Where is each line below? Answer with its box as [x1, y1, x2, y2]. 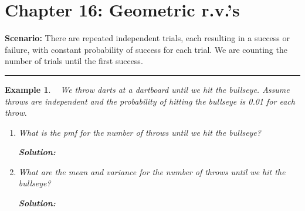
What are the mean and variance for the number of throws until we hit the [18, 165, 286, 177]
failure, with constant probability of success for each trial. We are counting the [5, 43, 287, 55]
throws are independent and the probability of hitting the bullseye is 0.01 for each [5, 95, 295, 107]
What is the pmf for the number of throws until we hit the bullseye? [18, 126, 261, 138]
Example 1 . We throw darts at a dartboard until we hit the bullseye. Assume [5, 83, 290, 95]
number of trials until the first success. [5, 55, 143, 67]
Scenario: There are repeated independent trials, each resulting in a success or [5, 32, 290, 44]
